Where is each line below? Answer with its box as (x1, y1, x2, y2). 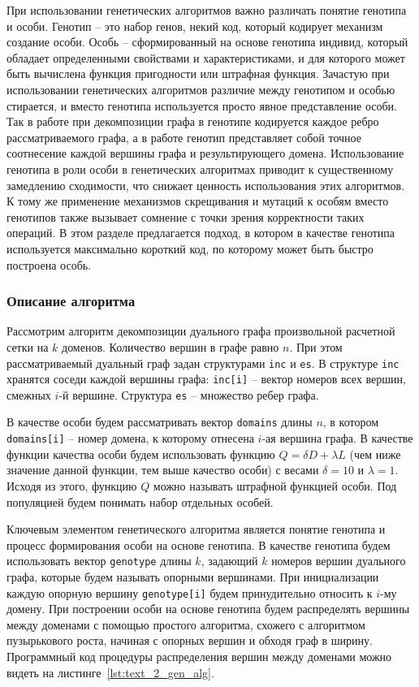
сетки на (6, 338, 49, 355)
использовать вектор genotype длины (6, 552, 192, 569)
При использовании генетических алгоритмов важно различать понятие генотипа (6, 2, 407, 18)
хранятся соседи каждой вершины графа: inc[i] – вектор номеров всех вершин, (6, 370, 406, 387)
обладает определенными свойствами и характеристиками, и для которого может (6, 49, 405, 66)
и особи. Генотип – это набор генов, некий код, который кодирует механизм (6, 17, 383, 34)
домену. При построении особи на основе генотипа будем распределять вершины (6, 600, 410, 617)
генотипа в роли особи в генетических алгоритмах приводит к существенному (6, 160, 394, 177)
